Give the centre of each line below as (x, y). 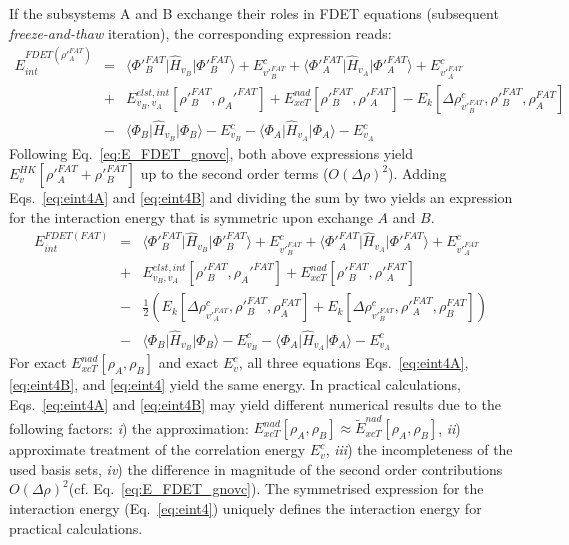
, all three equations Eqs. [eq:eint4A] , (353, 362)
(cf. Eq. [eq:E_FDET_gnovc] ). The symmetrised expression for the (276, 488)
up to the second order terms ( (234, 173)
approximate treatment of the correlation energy (157, 449)
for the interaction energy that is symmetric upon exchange (191, 217)
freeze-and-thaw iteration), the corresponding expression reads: (200, 32)
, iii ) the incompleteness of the (419, 449)
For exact (38, 362)
